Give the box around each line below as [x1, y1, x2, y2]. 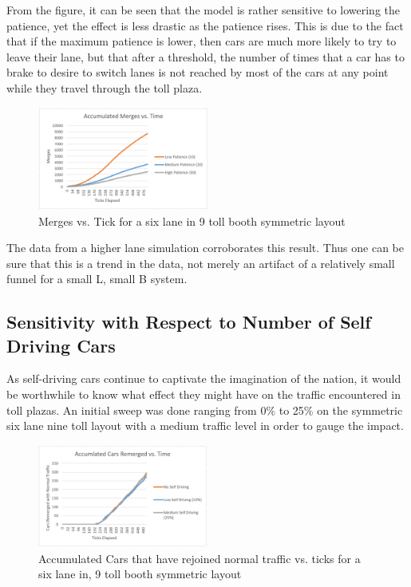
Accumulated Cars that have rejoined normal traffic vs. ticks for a [38, 550, 361, 566]
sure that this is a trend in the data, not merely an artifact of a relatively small [6, 254, 395, 271]
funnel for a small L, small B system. [6, 270, 188, 287]
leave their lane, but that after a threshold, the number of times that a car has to [6, 48, 405, 65]
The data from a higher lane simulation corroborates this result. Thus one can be [6, 239, 405, 256]
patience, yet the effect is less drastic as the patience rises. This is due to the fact [6, 17, 404, 33]
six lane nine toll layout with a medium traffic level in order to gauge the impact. [6, 417, 404, 434]
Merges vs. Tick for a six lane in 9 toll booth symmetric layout [38, 212, 346, 229]
